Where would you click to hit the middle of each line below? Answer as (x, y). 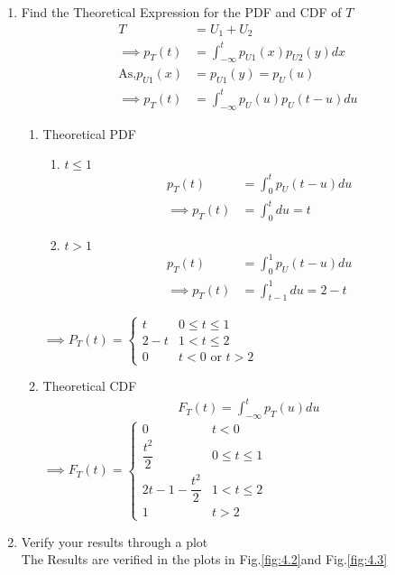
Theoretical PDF (89, 133)
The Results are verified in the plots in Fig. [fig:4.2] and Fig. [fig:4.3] (204, 559)
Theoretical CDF (90, 386)
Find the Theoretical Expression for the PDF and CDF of (181, 12)
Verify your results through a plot (115, 541)
